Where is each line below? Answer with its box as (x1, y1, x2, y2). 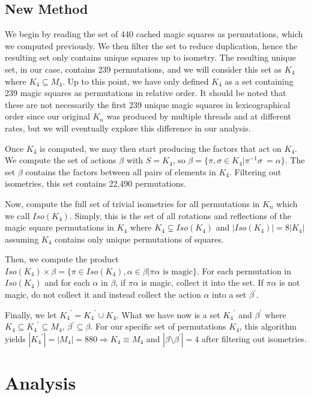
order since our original (5, 110, 90, 122)
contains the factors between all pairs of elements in (25, 165, 216, 178)
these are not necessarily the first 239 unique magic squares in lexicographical (5, 98, 291, 110)
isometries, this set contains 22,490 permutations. (5, 177, 186, 190)
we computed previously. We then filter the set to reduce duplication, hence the (5, 39, 298, 52)
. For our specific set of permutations (90, 320, 226, 333)
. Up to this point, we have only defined (62, 74, 209, 87)
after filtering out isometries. (201, 332, 307, 345)
